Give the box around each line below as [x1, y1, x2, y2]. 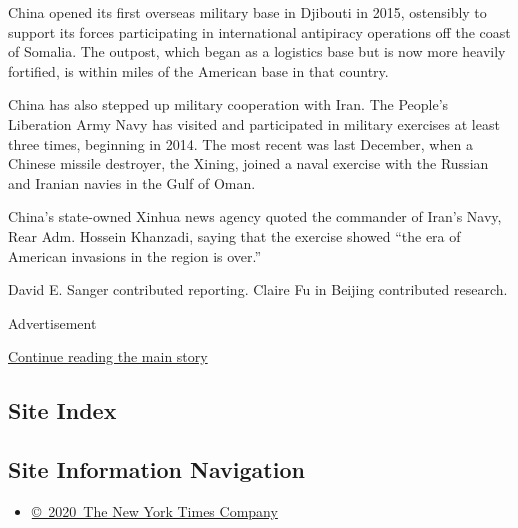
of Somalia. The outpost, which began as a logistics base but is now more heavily [8, 41, 506, 62]
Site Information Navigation [8, 454, 305, 485]
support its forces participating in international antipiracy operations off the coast [8, 21, 511, 42]
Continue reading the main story [8, 346, 208, 367]
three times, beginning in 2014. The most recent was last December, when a [8, 133, 473, 154]
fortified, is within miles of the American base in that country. [8, 60, 389, 81]
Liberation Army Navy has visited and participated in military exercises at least [8, 113, 500, 134]
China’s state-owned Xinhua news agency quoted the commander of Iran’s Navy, [8, 206, 502, 227]
